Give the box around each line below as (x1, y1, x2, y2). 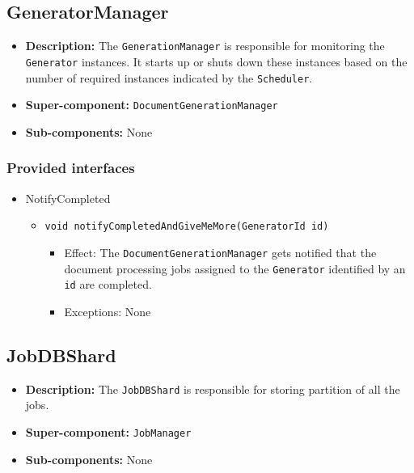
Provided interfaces (6, 158, 135, 178)
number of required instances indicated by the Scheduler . (25, 69, 313, 86)
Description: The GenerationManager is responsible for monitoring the (25, 37, 385, 54)
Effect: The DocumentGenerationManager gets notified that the (64, 243, 377, 260)
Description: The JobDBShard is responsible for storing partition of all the (25, 380, 400, 397)
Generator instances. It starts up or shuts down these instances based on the (25, 53, 408, 70)
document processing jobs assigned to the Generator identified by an (64, 260, 406, 277)
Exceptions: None (64, 302, 151, 319)
